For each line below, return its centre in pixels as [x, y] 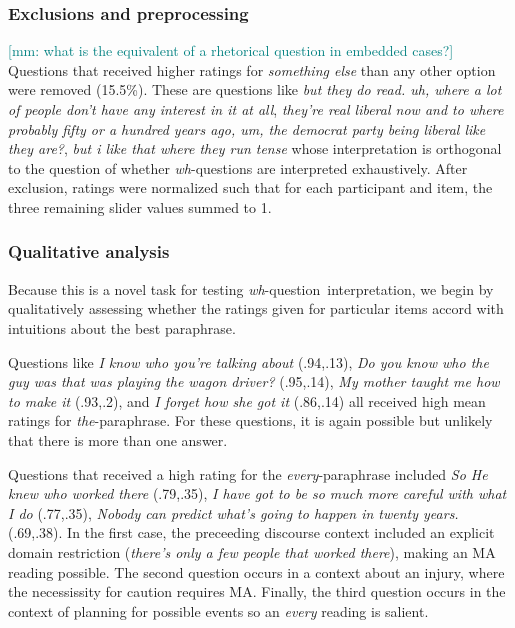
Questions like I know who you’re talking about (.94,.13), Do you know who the [248, 361]
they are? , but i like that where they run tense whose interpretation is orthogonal [255, 148]
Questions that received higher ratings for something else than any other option [252, 69]
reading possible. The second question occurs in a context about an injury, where [256, 571]
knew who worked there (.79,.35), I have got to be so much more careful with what [257, 493]
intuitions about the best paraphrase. [122, 327]
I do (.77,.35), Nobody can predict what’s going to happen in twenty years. [233, 512]
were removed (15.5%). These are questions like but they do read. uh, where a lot [255, 89]
